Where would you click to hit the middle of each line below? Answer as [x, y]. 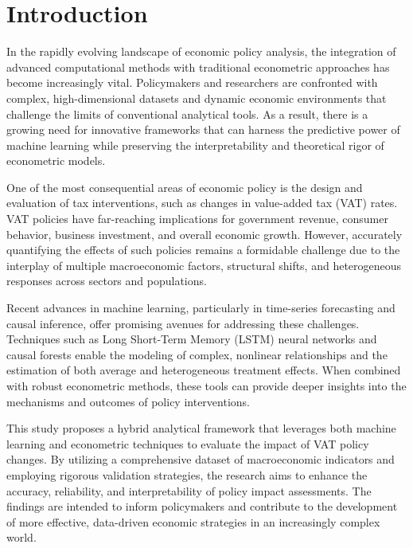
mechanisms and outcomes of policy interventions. [128, 401]
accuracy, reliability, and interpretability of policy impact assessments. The [189, 490]
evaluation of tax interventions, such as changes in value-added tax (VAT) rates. [202, 203]
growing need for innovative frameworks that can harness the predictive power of [203, 129]
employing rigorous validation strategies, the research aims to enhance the [187, 474]
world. [21, 537]
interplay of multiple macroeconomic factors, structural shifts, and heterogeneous [204, 265]
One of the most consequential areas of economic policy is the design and [185, 187]
